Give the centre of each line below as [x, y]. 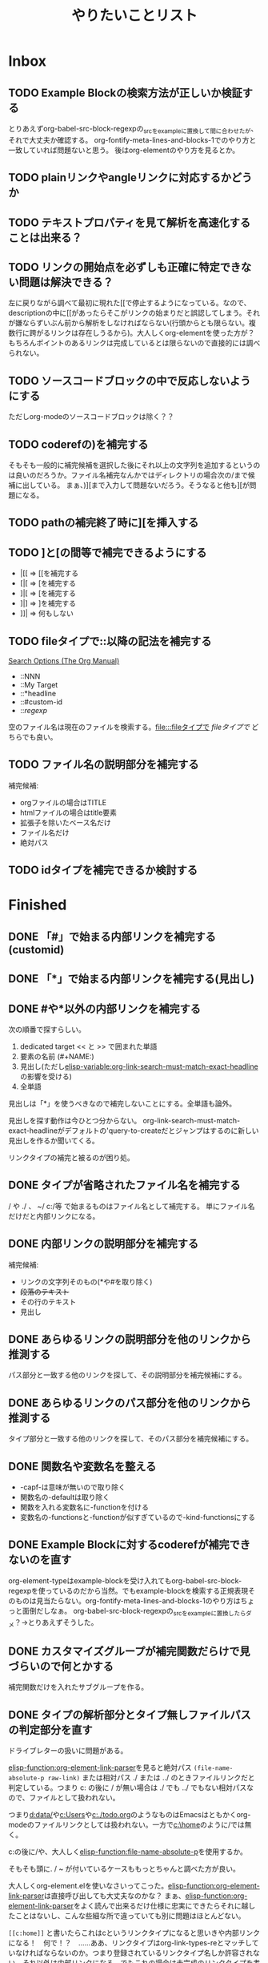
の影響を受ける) [46, 1077]
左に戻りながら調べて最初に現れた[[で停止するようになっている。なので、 [130, 303]
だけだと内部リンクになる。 [54, 1216]
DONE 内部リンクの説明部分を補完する [104, 1244]
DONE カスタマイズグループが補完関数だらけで [124, 1651]
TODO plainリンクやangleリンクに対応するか [120, 177]
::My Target [39, 685]
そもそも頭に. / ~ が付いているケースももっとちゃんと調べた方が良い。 [124, 1869]
